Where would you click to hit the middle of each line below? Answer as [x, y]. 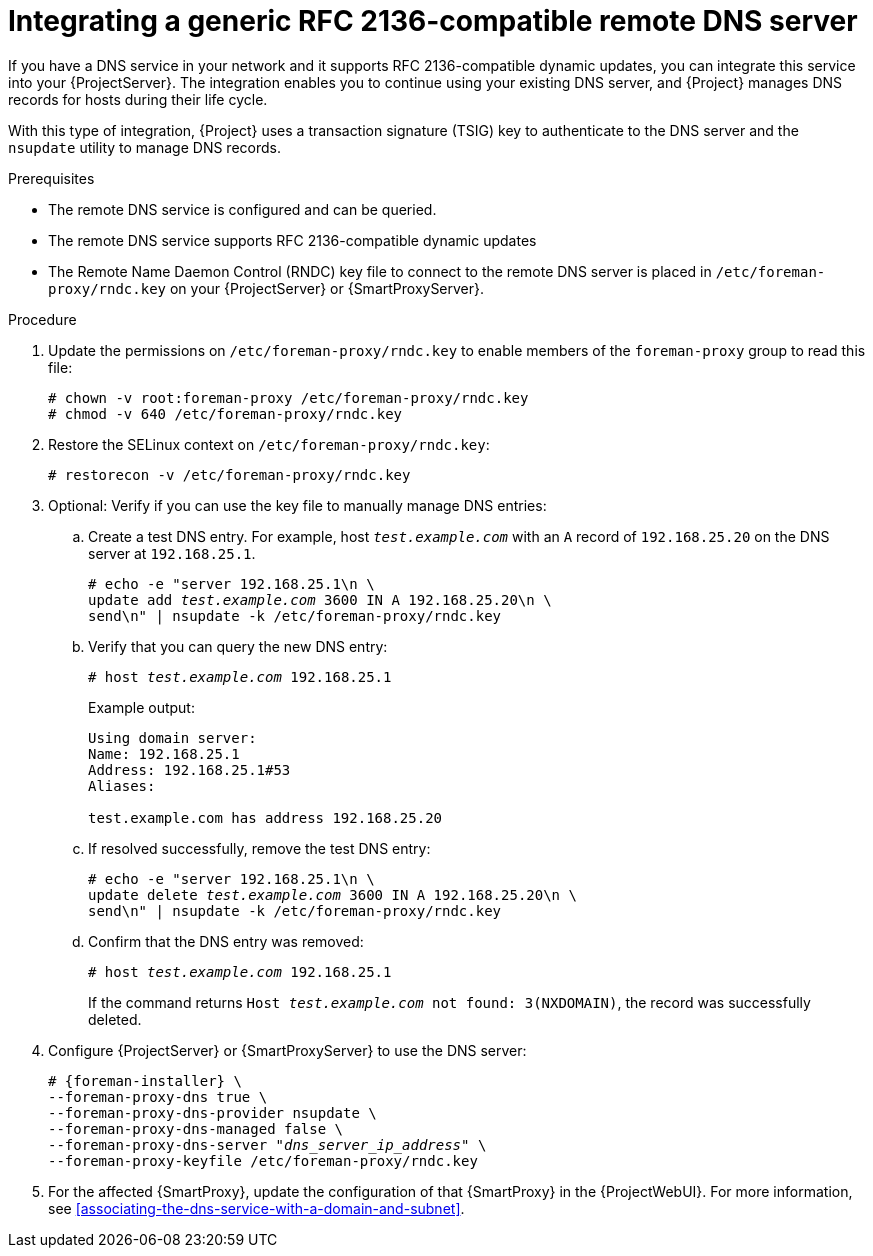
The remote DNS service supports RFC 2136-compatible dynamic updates [292, 240]
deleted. [115, 1019]
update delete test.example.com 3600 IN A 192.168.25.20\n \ [332, 894]
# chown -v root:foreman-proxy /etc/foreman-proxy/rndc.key [288, 397]
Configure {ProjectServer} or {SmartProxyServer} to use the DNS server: [287, 1050]
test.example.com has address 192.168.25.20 [265, 817]
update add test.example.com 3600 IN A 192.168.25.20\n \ [320, 599]
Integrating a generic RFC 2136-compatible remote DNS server [433, 21]
